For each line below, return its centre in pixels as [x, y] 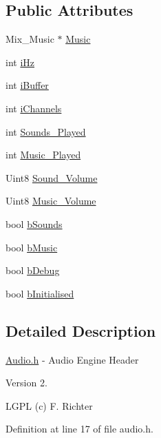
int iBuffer [27, 85]
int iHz [20, 62]
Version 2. [26, 383]
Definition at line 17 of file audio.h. [79, 429]
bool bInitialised [40, 293]
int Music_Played [43, 155]
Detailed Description [81, 330]
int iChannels [34, 108]
